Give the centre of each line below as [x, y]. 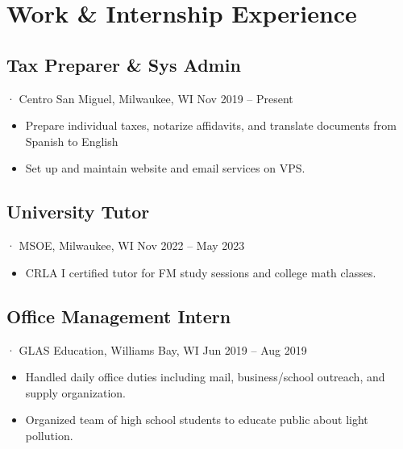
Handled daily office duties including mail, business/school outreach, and [205, 377]
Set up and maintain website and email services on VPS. [165, 168]
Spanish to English [72, 141]
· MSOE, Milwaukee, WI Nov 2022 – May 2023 [126, 245]
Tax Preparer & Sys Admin [124, 64]
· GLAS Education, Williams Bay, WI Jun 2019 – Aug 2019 [157, 349]
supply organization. [76, 392]
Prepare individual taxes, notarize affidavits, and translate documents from [211, 125]
